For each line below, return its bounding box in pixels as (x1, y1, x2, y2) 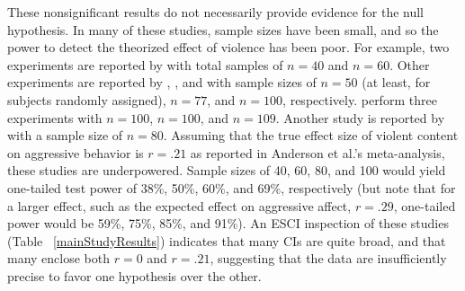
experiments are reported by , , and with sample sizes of (7, 73, 317, 92)
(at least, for (362, 73, 431, 92)
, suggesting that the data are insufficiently (210, 249, 447, 268)
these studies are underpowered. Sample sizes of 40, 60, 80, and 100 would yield (7, 161, 446, 180)
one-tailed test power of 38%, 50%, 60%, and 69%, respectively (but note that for (7, 178, 456, 197)
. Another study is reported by (275, 108, 445, 127)
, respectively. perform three (282, 90, 437, 109)
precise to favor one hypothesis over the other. (7, 266, 262, 285)
